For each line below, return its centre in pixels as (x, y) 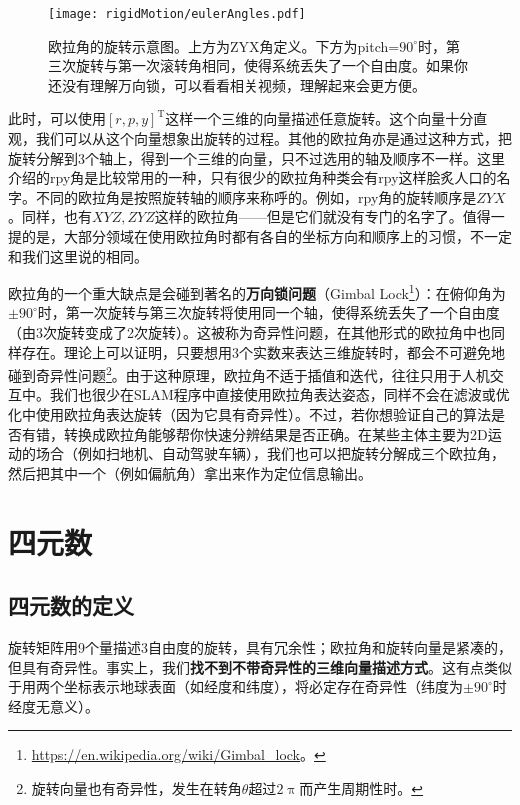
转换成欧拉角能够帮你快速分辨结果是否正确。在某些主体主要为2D (275, 433)
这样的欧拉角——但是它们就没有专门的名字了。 (308, 216)
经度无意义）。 (53, 705)
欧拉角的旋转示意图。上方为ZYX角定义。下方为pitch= (224, 45)
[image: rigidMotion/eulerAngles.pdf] (177, 14)
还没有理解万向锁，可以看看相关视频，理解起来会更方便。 (237, 84)
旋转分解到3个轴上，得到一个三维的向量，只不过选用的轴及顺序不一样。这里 (256, 157)
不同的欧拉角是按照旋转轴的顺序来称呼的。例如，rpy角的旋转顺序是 (256, 196)
